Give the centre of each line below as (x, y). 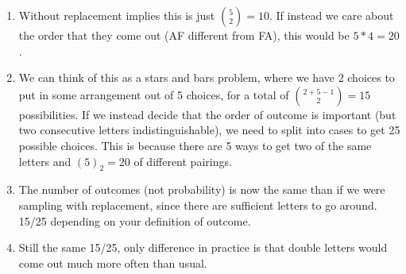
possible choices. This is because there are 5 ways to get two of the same (195, 145)
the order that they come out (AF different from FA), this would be (184, 35)
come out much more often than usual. (113, 262)
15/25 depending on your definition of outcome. (135, 220)
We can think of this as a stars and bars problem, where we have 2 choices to (207, 77)
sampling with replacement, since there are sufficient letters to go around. (198, 205)
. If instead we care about (332, 15)
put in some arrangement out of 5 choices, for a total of (154, 94)
